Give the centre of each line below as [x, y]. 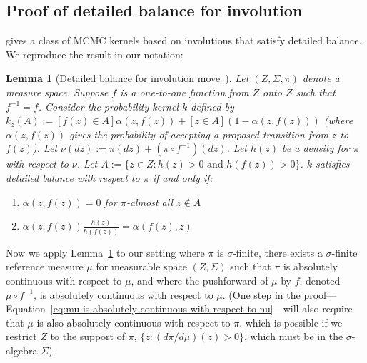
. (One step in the [261, 294]
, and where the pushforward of [200, 280]
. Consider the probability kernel [109, 106]
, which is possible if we [291, 322]
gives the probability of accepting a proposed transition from [199, 134]
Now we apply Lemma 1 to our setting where [105, 252]
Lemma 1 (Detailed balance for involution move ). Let [127, 78]
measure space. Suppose [57, 92]
